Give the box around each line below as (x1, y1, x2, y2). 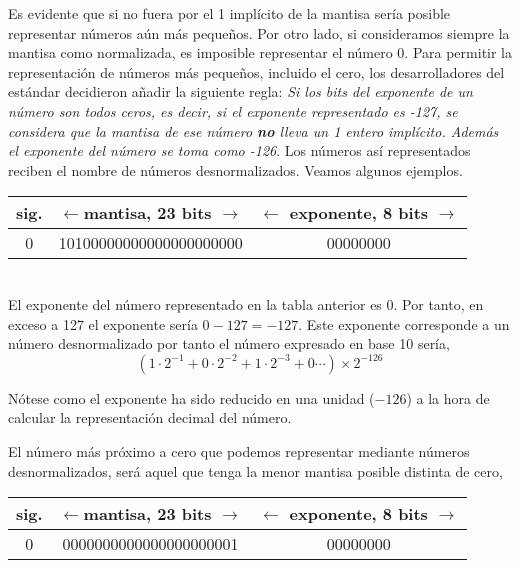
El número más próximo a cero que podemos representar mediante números (8, 440, 470, 461)
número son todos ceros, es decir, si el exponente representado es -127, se (8, 100, 458, 121)
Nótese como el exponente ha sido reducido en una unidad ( (8, 387, 375, 408)
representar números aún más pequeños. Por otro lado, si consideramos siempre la (8, 22, 510, 43)
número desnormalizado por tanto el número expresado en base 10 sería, (8, 333, 450, 354)
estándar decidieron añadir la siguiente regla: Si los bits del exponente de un (8, 81, 473, 102)
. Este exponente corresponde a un (298, 313, 510, 334)
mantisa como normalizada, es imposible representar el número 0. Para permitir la (8, 42, 513, 63)
